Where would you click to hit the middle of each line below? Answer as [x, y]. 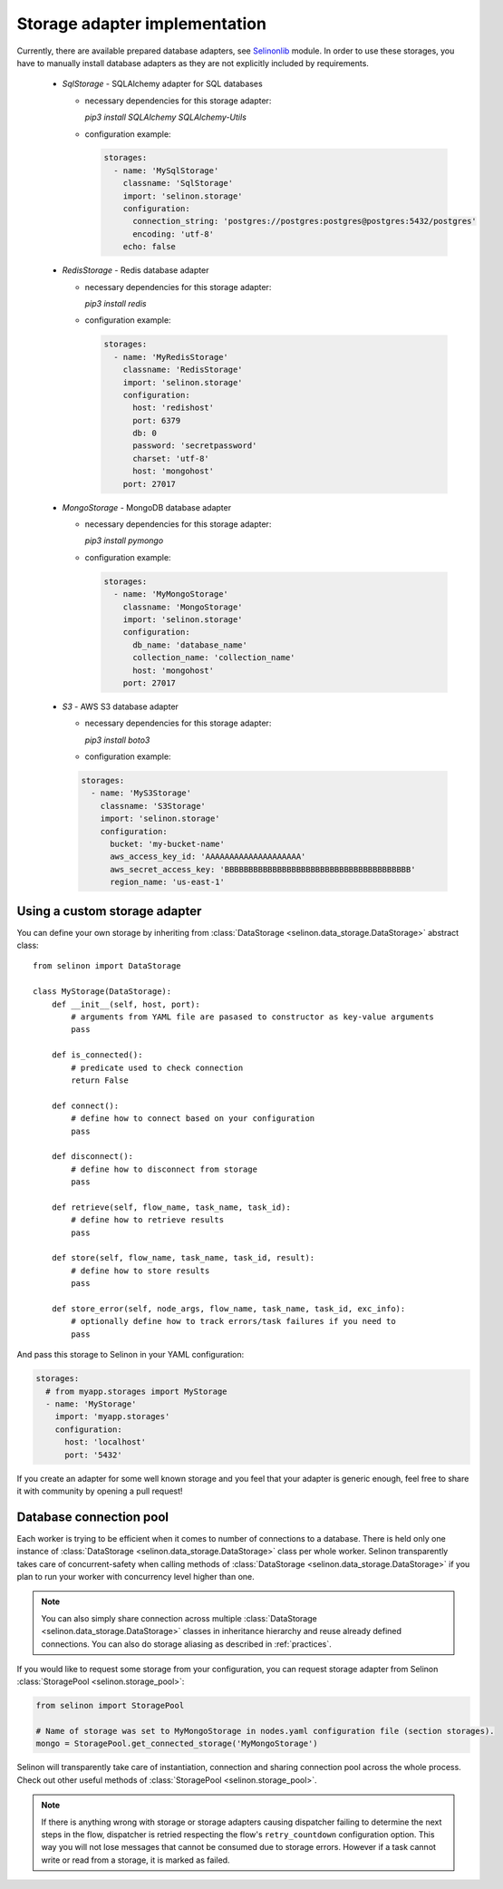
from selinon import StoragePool [110, 1706]
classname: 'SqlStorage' [178, 183]
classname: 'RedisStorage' [183, 370]
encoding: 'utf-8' [174, 234]
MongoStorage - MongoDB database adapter [146, 507]
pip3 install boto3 [117, 740]
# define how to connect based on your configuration [193, 1119]
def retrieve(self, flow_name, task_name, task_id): [171, 1207]
